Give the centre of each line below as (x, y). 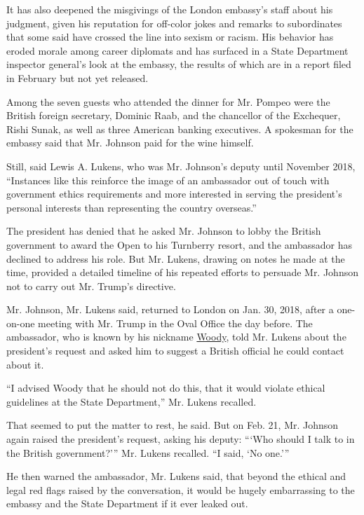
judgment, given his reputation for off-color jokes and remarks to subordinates (174, 23)
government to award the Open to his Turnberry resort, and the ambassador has (180, 244)
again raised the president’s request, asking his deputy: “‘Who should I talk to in (181, 439)
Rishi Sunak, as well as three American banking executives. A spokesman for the (180, 129)
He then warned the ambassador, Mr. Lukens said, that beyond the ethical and (176, 476)
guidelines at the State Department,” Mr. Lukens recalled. (132, 401)
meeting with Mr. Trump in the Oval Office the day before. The (175, 323)
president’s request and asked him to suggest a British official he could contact (175, 351)
